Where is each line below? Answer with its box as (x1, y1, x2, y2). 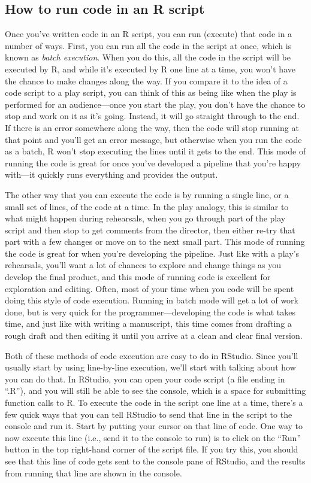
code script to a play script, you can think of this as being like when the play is (5, 86, 297, 99)
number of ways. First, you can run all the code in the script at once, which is (5, 39, 292, 51)
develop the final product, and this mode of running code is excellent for (5, 271, 271, 283)
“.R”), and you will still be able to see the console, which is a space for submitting (5, 384, 306, 397)
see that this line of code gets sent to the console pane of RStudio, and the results (5, 454, 306, 467)
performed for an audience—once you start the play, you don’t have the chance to (5, 98, 306, 110)
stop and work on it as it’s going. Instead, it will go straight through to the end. (5, 110, 300, 122)
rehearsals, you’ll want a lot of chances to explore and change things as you (5, 259, 281, 271)
